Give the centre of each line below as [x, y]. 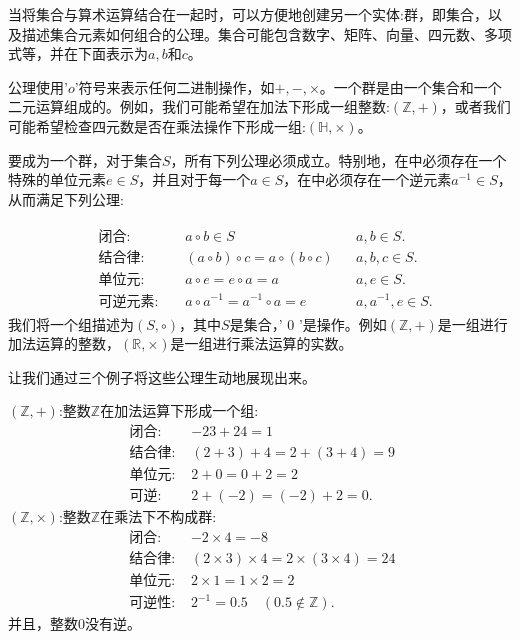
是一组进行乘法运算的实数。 [261, 343]
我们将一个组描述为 [71, 323]
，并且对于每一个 [194, 179]
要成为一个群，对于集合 [85, 159]
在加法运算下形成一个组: [179, 410]
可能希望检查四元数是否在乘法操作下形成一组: [157, 125]
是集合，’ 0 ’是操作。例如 [308, 323]
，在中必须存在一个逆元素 [367, 179]
